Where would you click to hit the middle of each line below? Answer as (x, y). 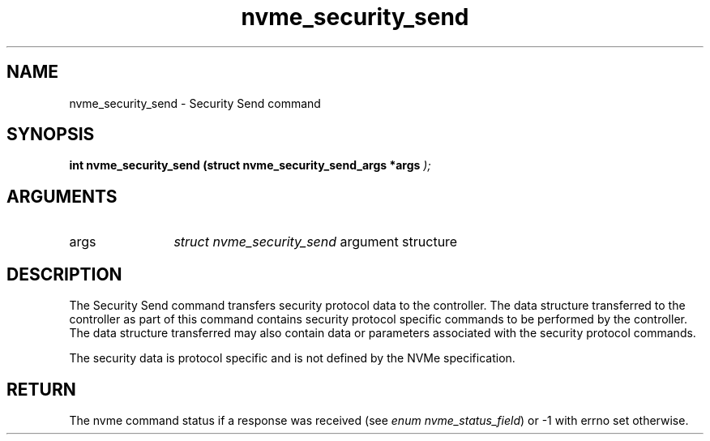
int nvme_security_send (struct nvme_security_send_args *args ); (250, 165)
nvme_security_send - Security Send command (195, 103)
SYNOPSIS (51, 135)
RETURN (41, 389)
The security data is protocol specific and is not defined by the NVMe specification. (292, 358)
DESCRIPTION (64, 274)
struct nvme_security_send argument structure (316, 242)
